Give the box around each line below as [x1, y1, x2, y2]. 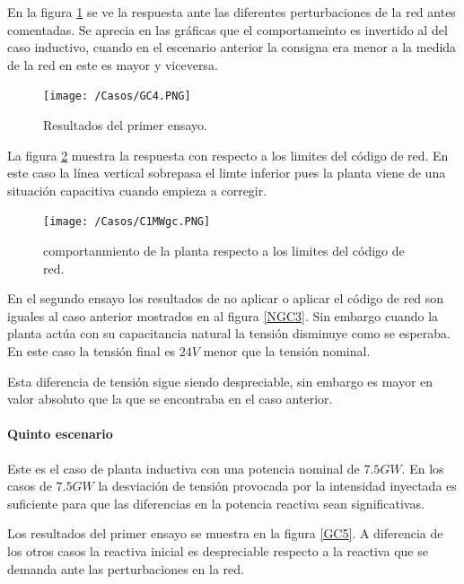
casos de [7, 476, 52, 495]
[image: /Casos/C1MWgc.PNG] [43, 215, 211, 229]
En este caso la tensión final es [7, 342, 176, 361]
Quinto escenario [7, 424, 113, 443]
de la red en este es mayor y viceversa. [7, 55, 218, 74]
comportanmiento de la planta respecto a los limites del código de [43, 241, 405, 260]
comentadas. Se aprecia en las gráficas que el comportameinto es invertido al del [7, 20, 448, 39]
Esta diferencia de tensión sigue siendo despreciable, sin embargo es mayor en [7, 371, 433, 390]
